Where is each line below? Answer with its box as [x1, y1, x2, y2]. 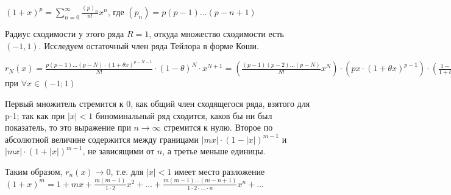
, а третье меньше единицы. [162, 145, 266, 157]
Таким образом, [5, 165, 63, 177]
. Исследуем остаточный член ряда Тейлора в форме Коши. [38, 39, 259, 52]
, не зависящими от [82, 145, 155, 157]
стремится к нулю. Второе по [163, 121, 273, 134]
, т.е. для [110, 165, 144, 177]
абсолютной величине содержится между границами [5, 132, 199, 145]
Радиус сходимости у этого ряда [5, 27, 124, 40]
